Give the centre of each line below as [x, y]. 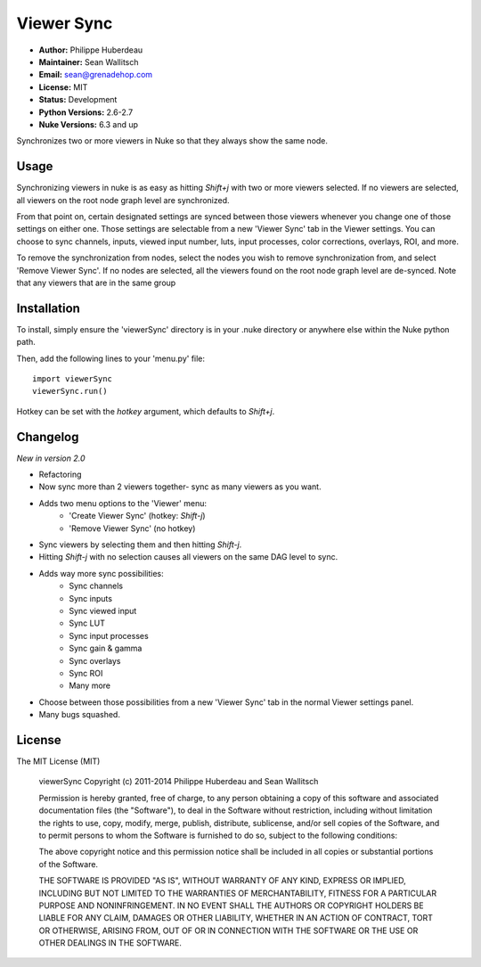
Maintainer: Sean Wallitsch [89, 61]
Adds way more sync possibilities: [101, 573]
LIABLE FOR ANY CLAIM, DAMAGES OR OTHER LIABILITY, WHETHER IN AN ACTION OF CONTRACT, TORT [236, 918]
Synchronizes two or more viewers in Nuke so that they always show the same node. [172, 141]
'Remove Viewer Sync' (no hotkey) [132, 528]
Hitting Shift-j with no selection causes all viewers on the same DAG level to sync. [188, 557]
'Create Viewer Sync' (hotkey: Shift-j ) [137, 516]
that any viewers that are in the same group [96, 283]
